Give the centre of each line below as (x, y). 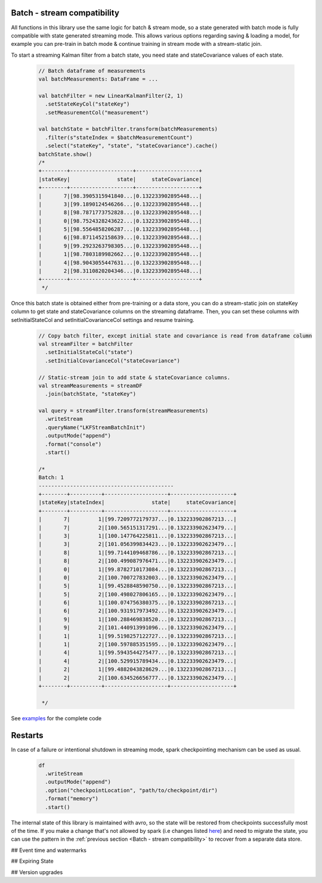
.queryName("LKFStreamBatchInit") (95, 427)
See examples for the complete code (56, 718)
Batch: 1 (51, 478)
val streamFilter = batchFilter (86, 344)
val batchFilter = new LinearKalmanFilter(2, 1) (111, 96)
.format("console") (73, 444)
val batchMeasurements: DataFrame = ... (98, 79)
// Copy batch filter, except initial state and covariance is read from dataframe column (175, 336)
